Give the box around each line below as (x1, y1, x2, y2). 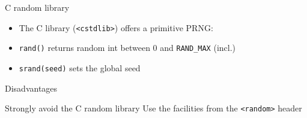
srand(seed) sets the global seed (19, 61, 141, 74)
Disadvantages (5, 81, 58, 94)
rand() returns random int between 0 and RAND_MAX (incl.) (19, 41, 236, 54)
